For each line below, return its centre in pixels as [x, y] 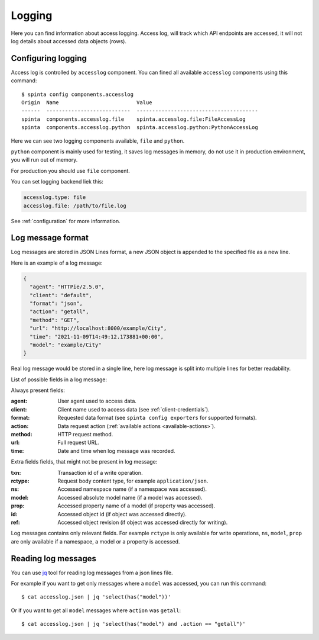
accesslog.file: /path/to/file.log [75, 205]
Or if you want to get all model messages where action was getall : [96, 610]
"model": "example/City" [66, 345]
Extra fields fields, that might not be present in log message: [84, 462]
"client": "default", [61, 295]
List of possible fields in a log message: [59, 380]
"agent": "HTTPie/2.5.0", [67, 287]
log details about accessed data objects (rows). [69, 41]
